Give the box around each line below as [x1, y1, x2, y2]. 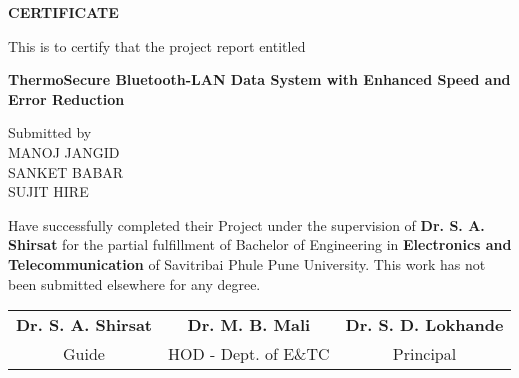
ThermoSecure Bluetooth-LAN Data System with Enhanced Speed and [8, 69, 511, 90]
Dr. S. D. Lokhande [345, 313, 504, 337]
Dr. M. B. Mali [187, 313, 311, 337]
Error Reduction [8, 88, 125, 109]
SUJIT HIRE [8, 181, 89, 202]
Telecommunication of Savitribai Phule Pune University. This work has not [8, 253, 486, 274]
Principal [392, 342, 457, 366]
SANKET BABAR [8, 161, 124, 182]
